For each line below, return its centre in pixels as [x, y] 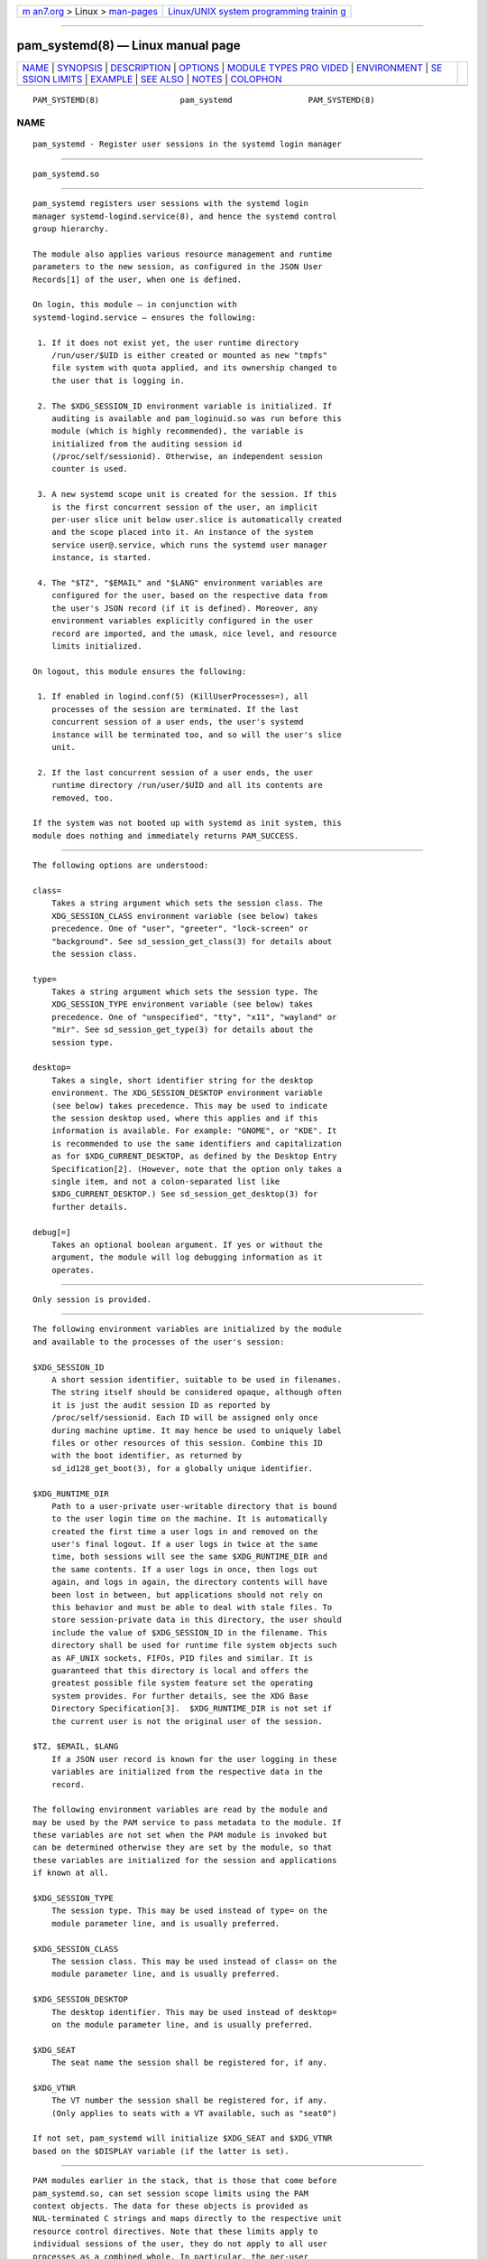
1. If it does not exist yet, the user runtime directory [168, 342]
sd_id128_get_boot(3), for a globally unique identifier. [182, 1468]
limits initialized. [96, 646]
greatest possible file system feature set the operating [182, 1683]
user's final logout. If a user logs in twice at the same [184, 1544]
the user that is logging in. [118, 380]
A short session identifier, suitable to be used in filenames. [196, 1380]
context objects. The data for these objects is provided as [170, 2206]
